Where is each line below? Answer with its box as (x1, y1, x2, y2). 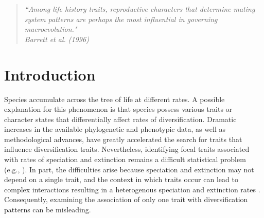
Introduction (4, 64, 96, 85)
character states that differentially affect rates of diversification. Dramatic (4, 113, 237, 124)
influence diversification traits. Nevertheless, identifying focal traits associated (4, 144, 250, 154)
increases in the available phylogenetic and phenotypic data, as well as (4, 124, 226, 134)
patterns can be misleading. (4, 204, 91, 215)
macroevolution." (24, 24, 77, 34)
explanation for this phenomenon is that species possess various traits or (4, 104, 233, 114)
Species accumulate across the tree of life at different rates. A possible (4, 93, 225, 104)
